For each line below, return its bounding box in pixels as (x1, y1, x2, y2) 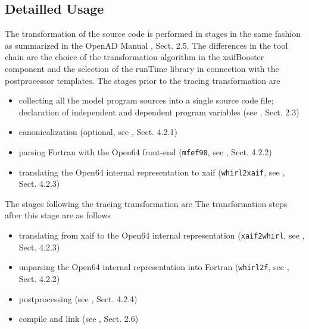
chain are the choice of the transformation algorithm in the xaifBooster (5, 51, 264, 63)
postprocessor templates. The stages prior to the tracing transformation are (5, 74, 280, 86)
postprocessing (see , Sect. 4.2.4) (18, 292, 138, 305)
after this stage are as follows (5, 209, 111, 221)
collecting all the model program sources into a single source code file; (18, 94, 274, 106)
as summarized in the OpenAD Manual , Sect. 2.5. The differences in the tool (5, 39, 288, 51)
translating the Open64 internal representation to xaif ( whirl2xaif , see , (18, 165, 285, 178)
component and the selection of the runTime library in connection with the (5, 62, 279, 74)
